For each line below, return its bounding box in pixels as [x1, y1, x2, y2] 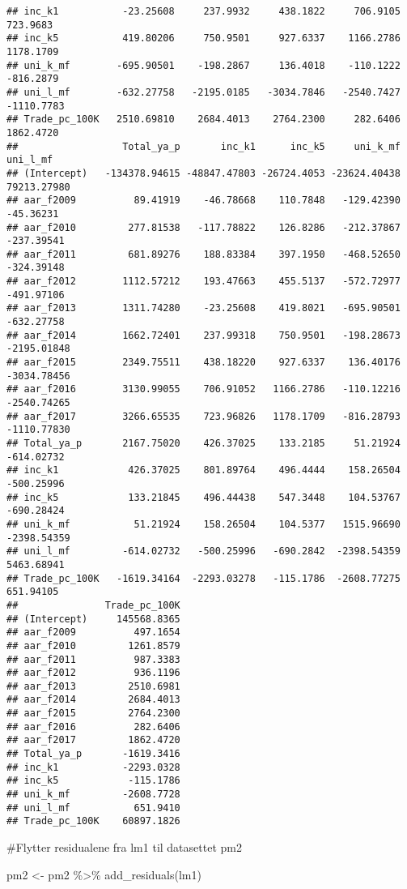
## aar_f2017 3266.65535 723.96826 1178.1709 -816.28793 [6, 410, 401, 422]
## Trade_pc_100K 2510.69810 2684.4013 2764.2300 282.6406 [6, 113, 401, 126]
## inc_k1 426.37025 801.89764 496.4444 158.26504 [6, 464, 401, 477]
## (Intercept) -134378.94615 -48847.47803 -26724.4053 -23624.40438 [6, 167, 401, 179]
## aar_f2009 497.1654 [6, 626, 180, 639]
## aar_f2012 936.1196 [6, 667, 180, 679]
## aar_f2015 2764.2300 [6, 707, 180, 720]
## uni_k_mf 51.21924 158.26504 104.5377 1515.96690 [6, 518, 401, 530]
